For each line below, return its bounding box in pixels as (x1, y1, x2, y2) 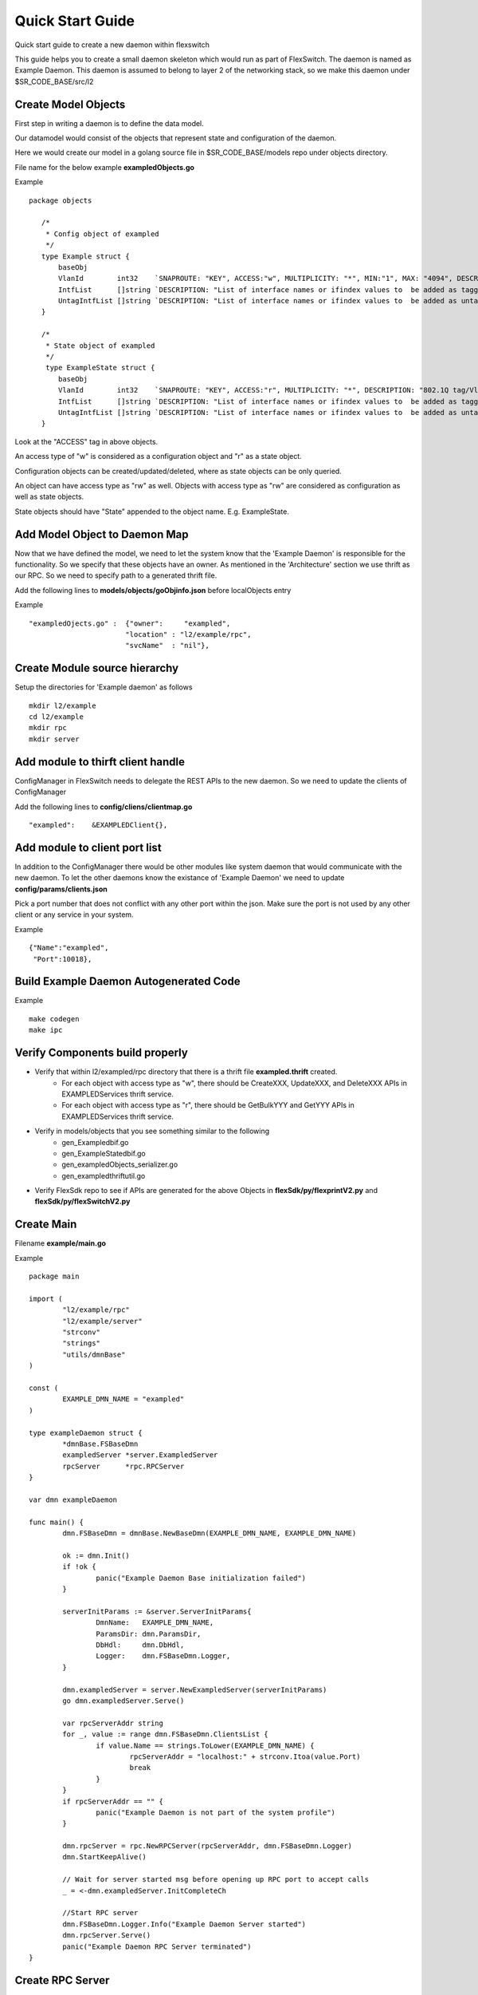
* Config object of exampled (45, 229, 159, 239)
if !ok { (62, 1562, 96, 1571)
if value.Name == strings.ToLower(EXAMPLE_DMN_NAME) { (96, 1740, 315, 1750)
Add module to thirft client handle (14, 755, 185, 768)
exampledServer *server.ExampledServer (62, 1451, 218, 1460)
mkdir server (29, 734, 80, 744)
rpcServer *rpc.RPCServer (62, 1461, 185, 1471)
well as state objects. (14, 492, 84, 502)
